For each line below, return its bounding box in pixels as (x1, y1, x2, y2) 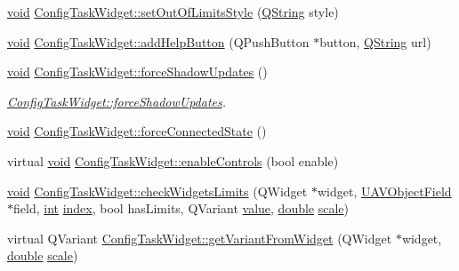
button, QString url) (319, 32, 431, 51)
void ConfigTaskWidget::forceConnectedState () (7, 122, 267, 140)
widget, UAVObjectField (317, 181, 452, 200)
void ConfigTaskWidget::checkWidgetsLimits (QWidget (7, 181, 308, 200)
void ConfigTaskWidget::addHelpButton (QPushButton (7, 32, 310, 51)
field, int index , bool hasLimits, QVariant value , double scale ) (13, 199, 350, 218)
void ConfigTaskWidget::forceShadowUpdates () (7, 62, 268, 81)
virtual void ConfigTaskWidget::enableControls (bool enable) (7, 151, 339, 170)
